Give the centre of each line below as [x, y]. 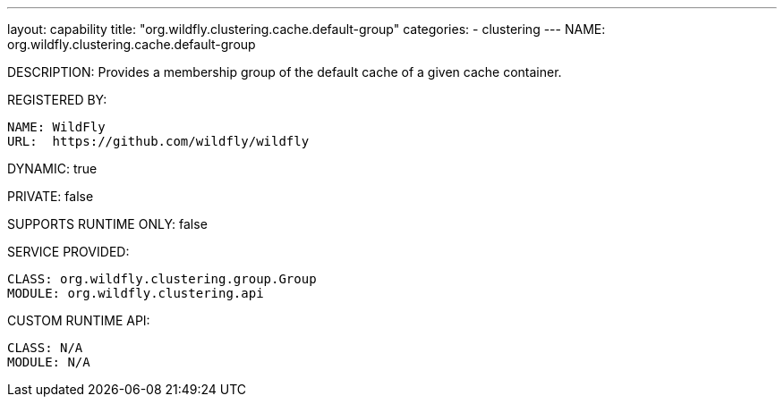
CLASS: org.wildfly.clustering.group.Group [162, 279]
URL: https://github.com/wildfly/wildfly [158, 141]
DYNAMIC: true [52, 168]
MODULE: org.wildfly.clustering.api [136, 293]
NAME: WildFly [56, 127]
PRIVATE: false [51, 196]
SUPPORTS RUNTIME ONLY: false [107, 224]
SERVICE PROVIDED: [68, 252]
